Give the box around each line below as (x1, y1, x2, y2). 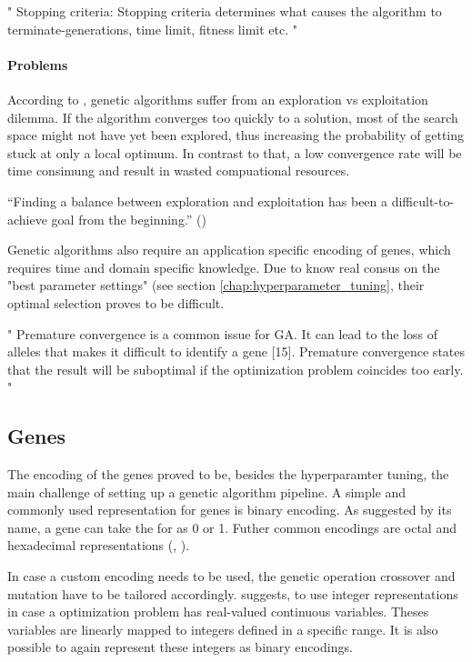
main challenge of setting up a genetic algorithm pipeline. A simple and (7, 482, 407, 501)
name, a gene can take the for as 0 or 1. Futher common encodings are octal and (7, 517, 457, 537)
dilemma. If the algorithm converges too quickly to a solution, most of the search (7, 107, 458, 126)
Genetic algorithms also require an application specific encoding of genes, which (7, 240, 451, 259)
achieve (7, 209, 47, 228)
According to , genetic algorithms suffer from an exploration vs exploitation (7, 89, 428, 108)
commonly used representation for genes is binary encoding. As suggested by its (7, 500, 452, 519)
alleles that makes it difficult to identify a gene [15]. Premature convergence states (7, 342, 466, 361)
